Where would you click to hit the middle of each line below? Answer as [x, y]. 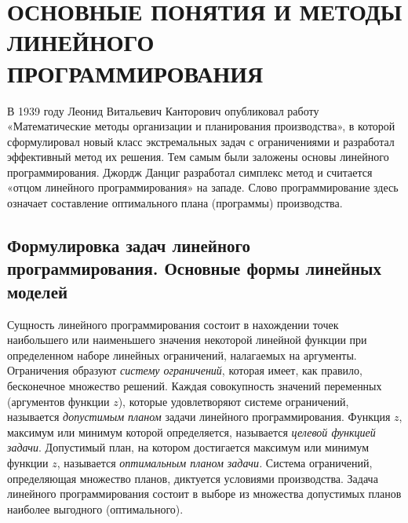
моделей [38, 291]
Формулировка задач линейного [129, 245]
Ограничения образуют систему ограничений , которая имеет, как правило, [185, 370]
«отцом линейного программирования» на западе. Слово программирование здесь [203, 187]
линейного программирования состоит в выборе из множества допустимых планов [204, 494]
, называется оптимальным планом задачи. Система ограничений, [215, 462]
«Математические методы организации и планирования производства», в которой [201, 126]
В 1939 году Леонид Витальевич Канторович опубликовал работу [163, 110]
